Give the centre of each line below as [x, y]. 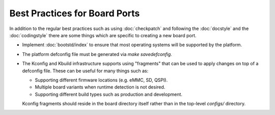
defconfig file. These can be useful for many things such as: [85, 71]
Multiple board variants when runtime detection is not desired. [100, 87]
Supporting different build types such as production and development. [109, 94]
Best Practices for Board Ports [75, 13]
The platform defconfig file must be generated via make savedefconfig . [97, 54]
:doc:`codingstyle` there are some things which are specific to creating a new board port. [103, 35]
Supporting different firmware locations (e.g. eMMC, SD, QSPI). [101, 80]
